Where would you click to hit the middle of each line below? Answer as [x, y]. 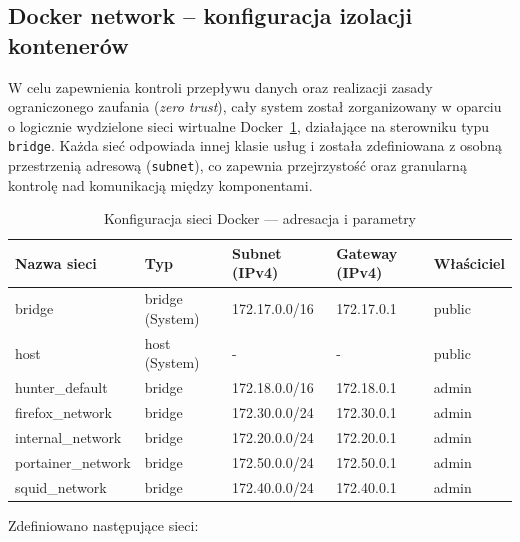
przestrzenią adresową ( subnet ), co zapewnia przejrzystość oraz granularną [237, 165]
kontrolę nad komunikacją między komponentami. [160, 184]
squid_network [61, 486]
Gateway [367, 252]
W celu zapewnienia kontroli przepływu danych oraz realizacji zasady [220, 86]
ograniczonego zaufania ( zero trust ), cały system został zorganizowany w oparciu [255, 106]
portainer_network [73, 461]
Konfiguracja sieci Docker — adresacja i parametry [260, 218]
